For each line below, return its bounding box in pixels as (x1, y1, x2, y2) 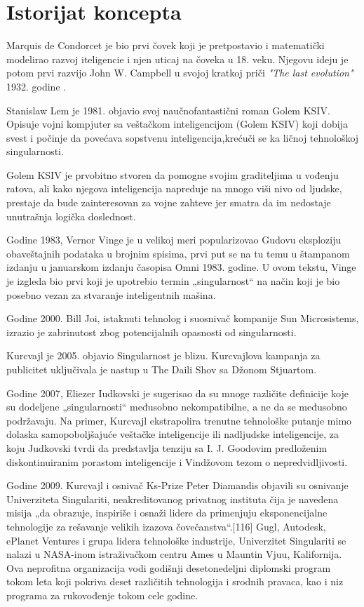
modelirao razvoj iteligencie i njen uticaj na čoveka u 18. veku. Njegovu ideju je (6, 51, 349, 66)
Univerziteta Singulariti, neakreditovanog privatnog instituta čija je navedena (6, 491, 339, 506)
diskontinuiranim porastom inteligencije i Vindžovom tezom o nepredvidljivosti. (6, 454, 348, 469)
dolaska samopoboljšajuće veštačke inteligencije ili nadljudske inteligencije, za (6, 427, 339, 441)
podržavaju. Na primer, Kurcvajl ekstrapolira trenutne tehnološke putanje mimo (6, 413, 352, 427)
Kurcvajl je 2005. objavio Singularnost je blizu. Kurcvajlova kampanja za (6, 348, 321, 363)
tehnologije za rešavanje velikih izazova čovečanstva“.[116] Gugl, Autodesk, (6, 519, 326, 533)
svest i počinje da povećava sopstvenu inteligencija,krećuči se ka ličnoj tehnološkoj (6, 130, 359, 145)
